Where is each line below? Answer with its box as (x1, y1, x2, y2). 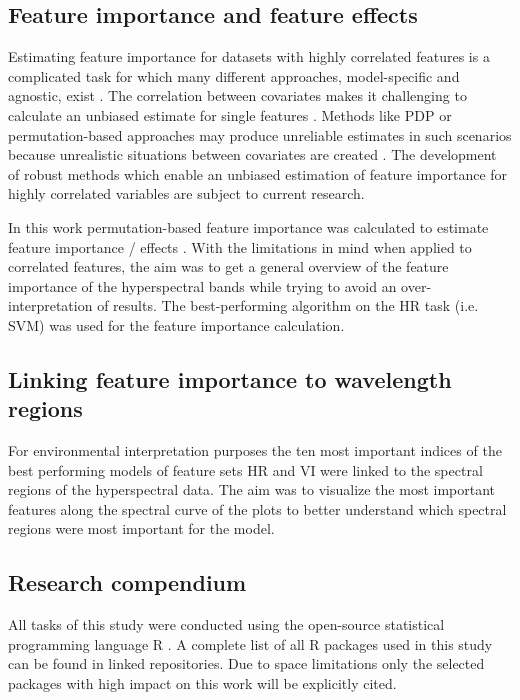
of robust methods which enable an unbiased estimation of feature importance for (8, 163, 508, 184)
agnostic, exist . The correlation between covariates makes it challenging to (8, 85, 467, 106)
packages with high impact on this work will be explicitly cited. (8, 673, 397, 694)
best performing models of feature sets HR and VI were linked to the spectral (8, 459, 483, 480)
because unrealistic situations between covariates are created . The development (8, 144, 497, 165)
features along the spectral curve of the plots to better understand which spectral (8, 498, 507, 519)
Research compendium (8, 567, 247, 598)
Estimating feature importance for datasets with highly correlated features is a (8, 46, 490, 67)
